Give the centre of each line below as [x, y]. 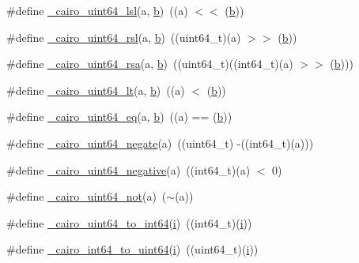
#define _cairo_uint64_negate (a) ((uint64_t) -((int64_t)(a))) [160, 143]
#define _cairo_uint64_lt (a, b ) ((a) [96, 90]
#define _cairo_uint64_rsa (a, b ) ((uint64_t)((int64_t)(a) [150, 64]
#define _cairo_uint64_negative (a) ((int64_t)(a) [128, 169]
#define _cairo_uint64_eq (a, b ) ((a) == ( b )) [119, 116]
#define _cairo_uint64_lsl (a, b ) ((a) [97, 10]
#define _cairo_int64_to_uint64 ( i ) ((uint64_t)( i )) [132, 249]
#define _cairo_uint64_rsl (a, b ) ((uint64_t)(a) [124, 37]
